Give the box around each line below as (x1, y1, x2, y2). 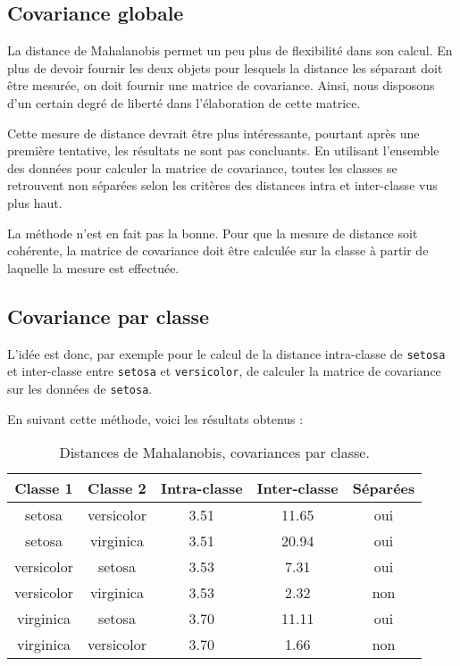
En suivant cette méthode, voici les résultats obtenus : (7, 409, 304, 428)
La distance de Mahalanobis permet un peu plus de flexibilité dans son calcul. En (7, 41, 453, 60)
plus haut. (7, 193, 63, 212)
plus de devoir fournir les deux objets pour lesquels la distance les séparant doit (7, 58, 443, 77)
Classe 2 (88, 478, 146, 499)
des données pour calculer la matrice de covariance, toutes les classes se (7, 158, 397, 177)
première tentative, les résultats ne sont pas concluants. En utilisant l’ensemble (7, 141, 439, 160)
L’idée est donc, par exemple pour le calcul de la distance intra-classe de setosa (7, 344, 446, 362)
